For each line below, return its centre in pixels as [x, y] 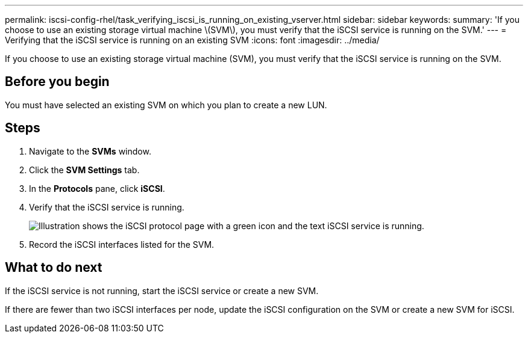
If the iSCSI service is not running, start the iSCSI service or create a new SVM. [162, 290]
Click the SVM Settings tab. [84, 170]
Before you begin [57, 82]
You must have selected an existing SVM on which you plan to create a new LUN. [166, 105]
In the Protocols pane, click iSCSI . [97, 188]
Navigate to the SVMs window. [90, 151]
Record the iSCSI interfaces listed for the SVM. [122, 244]
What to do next [54, 268]
